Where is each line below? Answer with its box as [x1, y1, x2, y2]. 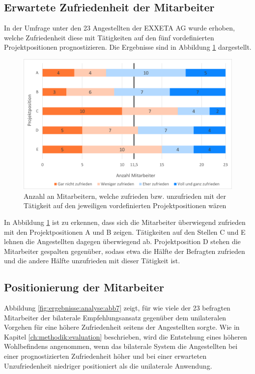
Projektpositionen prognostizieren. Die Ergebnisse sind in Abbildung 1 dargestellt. [4, 42, 252, 52]
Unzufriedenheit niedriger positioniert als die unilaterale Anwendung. [4, 360, 212, 371]
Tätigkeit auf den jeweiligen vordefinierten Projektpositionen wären [24, 200, 227, 211]
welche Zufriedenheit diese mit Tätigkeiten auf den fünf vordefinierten [4, 32, 214, 42]
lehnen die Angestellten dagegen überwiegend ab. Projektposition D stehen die [4, 236, 241, 247]
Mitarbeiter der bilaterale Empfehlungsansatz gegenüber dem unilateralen [4, 312, 227, 322]
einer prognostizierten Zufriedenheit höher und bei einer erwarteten [4, 351, 207, 361]
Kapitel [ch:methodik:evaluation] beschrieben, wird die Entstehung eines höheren [4, 331, 247, 342]
